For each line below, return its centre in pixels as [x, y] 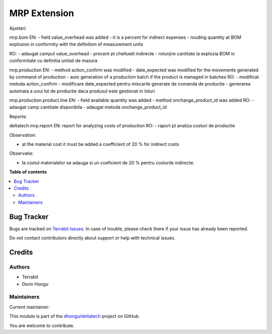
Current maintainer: [29, 307]
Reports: [18, 116]
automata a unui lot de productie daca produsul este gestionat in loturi [82, 91]
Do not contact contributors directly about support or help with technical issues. [92, 238]
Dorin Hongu [35, 284]
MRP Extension [42, 13]
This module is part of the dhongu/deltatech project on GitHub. [75, 316]
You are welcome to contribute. [42, 325]
